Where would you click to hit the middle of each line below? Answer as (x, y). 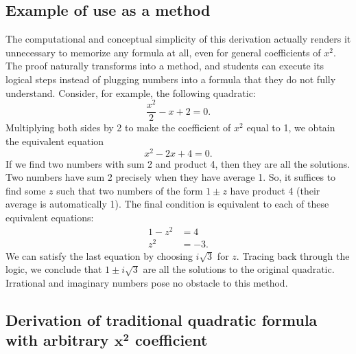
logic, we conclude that (54, 269)
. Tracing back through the (293, 255)
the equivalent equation (55, 141)
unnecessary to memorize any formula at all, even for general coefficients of (163, 52)
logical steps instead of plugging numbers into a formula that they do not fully (171, 79)
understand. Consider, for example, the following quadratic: (131, 92)
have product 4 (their (275, 190)
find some (26, 190)
